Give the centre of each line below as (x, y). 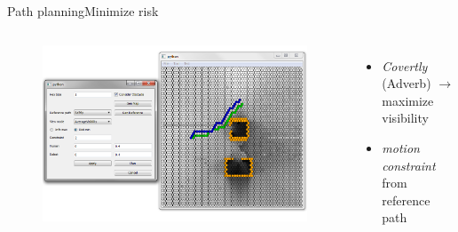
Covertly (405, 65)
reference (406, 200)
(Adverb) (407, 83)
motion (401, 147)
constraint (409, 165)
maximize (408, 100)
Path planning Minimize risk (83, 11)
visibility (405, 118)
